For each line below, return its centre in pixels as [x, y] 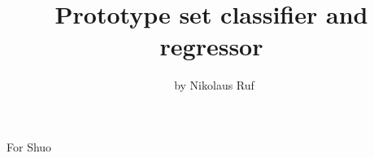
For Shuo [29, 146]
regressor [211, 46]
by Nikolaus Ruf [214, 85]
